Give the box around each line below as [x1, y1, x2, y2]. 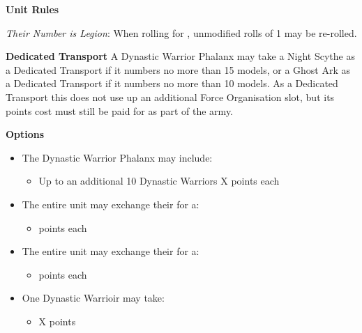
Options [6, 127, 45, 141]
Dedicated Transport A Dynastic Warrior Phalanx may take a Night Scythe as [6, 49, 355, 63]
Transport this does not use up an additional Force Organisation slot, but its [6, 89, 335, 104]
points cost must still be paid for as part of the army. [6, 103, 234, 118]
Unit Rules [6, 2, 59, 16]
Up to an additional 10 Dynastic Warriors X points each [38, 173, 280, 188]
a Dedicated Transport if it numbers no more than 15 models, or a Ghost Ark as [6, 62, 351, 77]
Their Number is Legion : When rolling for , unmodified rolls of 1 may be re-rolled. [6, 25, 357, 40]
